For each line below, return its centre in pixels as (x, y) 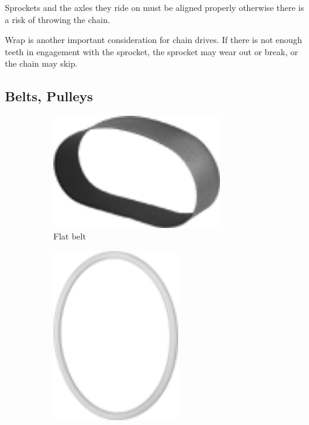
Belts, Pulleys (49, 96)
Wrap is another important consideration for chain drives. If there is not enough (154, 40)
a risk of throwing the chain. (58, 19)
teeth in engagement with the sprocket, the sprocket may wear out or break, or (151, 51)
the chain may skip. (41, 63)
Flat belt (70, 236)
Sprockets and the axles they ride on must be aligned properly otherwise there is (154, 7)
